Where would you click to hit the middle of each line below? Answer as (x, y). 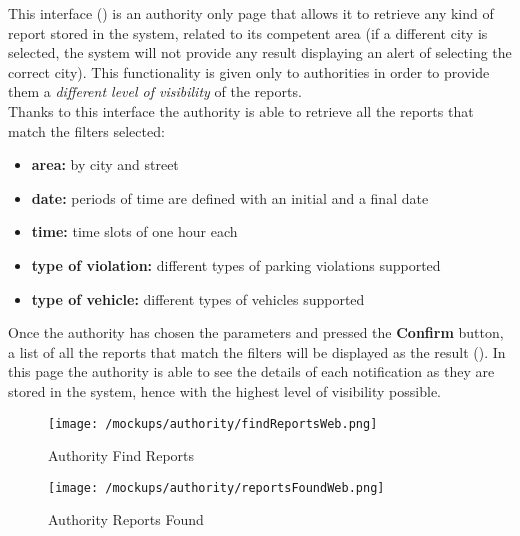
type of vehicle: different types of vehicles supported (198, 298)
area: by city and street (105, 164)
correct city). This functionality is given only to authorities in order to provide (249, 71)
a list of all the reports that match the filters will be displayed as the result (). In (257, 351)
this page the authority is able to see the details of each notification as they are (251, 371)
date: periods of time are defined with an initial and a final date (230, 197)
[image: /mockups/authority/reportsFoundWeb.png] (216, 487)
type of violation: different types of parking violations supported (236, 264)
